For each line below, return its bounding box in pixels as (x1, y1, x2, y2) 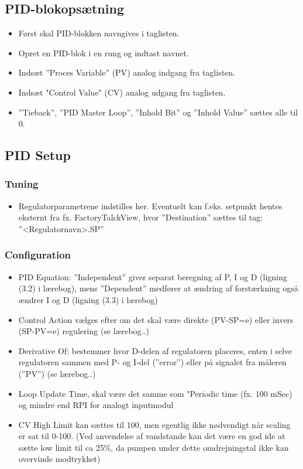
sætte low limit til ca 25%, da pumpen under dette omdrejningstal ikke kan (18, 441, 289, 453)
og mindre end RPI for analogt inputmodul (18, 399, 174, 411)
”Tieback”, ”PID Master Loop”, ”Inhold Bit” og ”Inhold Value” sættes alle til (18, 106, 298, 118)
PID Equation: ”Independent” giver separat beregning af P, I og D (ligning (18, 270, 287, 283)
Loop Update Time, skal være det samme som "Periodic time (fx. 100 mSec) (18, 387, 292, 399)
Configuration (5, 247, 71, 262)
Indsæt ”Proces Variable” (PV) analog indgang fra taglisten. (18, 66, 236, 79)
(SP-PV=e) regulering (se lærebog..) (18, 325, 149, 337)
